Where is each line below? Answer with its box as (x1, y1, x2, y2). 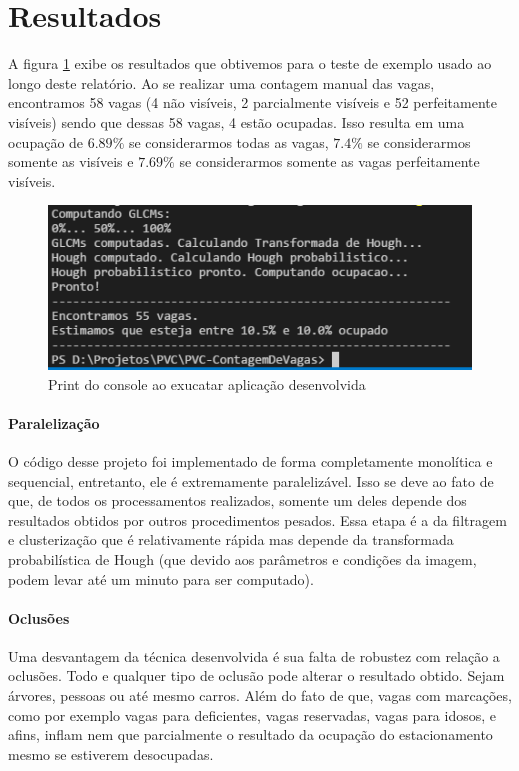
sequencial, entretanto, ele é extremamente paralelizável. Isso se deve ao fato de (8, 470, 494, 491)
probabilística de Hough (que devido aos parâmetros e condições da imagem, (8, 548, 477, 569)
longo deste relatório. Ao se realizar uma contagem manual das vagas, (8, 72, 435, 93)
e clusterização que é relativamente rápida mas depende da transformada (8, 529, 454, 550)
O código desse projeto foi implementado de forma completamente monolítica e (8, 450, 493, 471)
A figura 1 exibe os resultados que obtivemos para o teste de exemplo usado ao (8, 53, 492, 74)
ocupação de (8, 131, 84, 152)
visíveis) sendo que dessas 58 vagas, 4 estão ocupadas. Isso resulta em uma (8, 111, 465, 132)
